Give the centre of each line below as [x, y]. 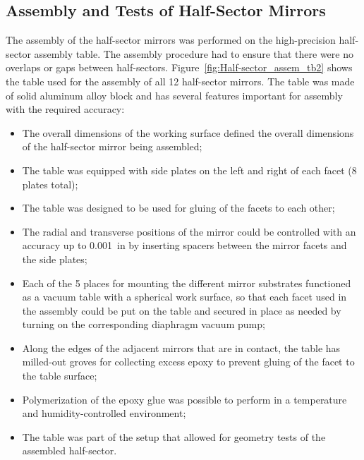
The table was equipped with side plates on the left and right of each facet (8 [189, 170]
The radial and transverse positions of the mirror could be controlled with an [189, 231]
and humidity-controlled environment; [104, 413]
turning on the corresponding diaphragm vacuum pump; [144, 324]
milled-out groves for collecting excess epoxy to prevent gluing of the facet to [188, 362]
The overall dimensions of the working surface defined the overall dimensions [188, 132]
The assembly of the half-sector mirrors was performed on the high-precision [171, 40]
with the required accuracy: [65, 109]
